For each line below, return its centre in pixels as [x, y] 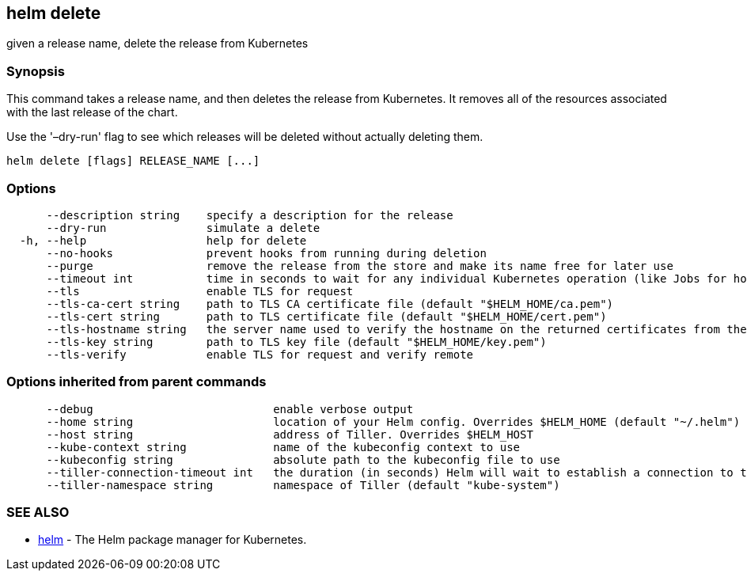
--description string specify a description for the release [250, 215]
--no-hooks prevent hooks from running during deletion [266, 253]
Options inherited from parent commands [137, 382]
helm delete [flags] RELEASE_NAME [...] [133, 161]
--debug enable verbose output [230, 409]
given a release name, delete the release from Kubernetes [157, 44]
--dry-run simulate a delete [183, 228]
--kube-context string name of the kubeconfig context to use [283, 447]
